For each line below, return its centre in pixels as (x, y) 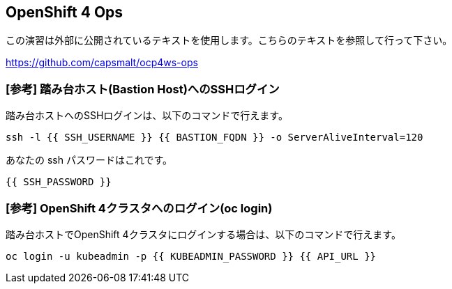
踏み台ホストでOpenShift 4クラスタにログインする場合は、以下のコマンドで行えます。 (203, 234)
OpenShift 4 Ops (65, 12)
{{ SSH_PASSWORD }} (59, 182)
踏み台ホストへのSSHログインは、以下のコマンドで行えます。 (147, 116)
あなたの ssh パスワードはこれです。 (89, 160)
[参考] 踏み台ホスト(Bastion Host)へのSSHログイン (143, 89)
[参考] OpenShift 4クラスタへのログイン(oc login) (139, 208)
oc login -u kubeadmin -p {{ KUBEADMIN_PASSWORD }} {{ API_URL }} (191, 256)
